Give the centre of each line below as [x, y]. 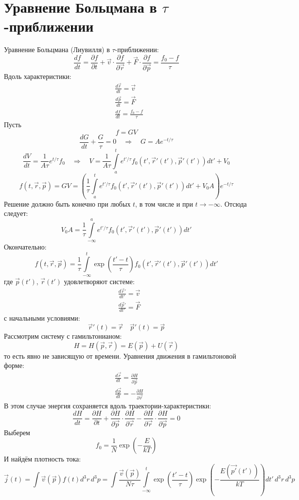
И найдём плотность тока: [43, 459]
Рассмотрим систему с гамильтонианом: [63, 336]
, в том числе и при [164, 203]
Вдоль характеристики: [38, 76]
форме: [14, 365]
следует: [16, 213]
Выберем [17, 432]
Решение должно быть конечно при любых [67, 203]
